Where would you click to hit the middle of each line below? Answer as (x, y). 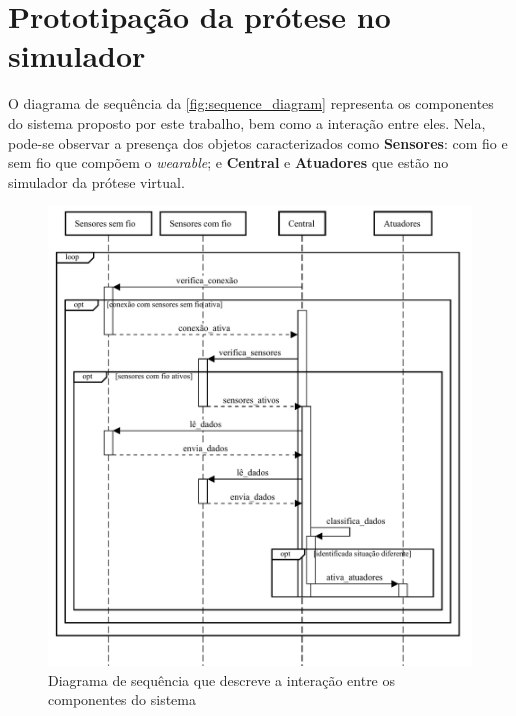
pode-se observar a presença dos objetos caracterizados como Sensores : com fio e (258, 142)
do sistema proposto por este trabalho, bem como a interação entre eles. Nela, (247, 122)
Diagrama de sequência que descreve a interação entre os (222, 679)
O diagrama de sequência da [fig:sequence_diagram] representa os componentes (251, 103)
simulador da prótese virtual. (96, 181)
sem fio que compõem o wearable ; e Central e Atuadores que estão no (228, 162)
